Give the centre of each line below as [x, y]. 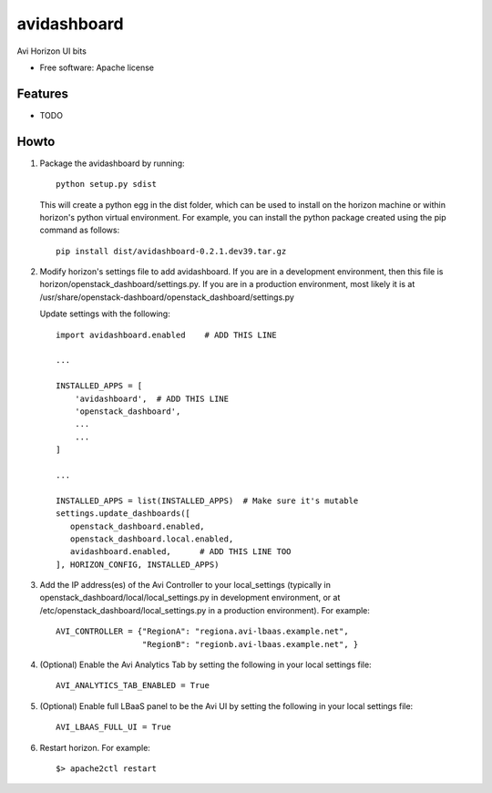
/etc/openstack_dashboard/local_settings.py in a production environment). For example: [205, 610]
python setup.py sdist [107, 184]
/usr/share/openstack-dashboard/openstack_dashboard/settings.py [167, 297]
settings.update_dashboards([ [123, 514]
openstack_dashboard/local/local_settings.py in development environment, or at [190, 598]
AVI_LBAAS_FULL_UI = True [114, 727]
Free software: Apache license [97, 67]
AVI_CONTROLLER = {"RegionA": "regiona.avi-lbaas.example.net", [203, 632]
